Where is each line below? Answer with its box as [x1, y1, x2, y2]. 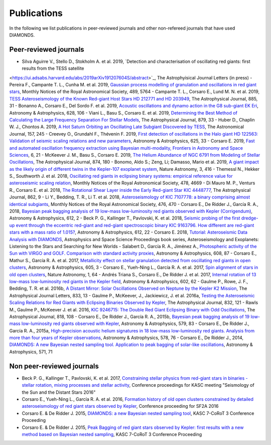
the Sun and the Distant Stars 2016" [22, 389, 96, 395]
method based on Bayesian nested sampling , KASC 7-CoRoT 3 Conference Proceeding [22, 431, 202, 437]
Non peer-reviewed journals [9, 362, 99, 370]
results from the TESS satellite [22, 65, 84, 71]
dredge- [241, 215, 258, 221]
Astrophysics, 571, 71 [9, 349, 53, 355]
